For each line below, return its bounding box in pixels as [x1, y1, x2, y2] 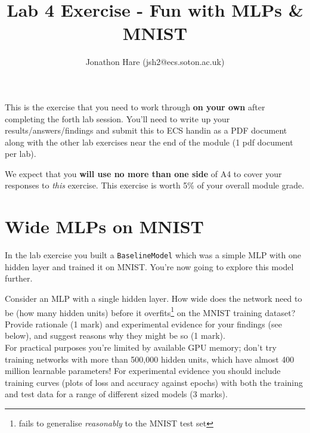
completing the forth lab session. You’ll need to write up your [5, 112, 230, 125]
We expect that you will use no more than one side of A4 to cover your [5, 167, 282, 180]
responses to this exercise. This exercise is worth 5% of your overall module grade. [5, 179, 305, 191]
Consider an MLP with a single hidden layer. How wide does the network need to [5, 292, 302, 305]
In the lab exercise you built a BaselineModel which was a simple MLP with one [5, 249, 301, 261]
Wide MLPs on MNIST [5, 214, 204, 239]
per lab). [5, 147, 36, 160]
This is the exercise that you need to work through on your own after [5, 100, 265, 113]
